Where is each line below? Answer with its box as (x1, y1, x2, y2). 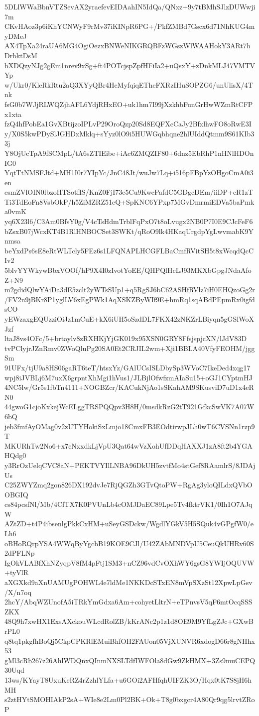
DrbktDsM (4, 50, 37, 60)
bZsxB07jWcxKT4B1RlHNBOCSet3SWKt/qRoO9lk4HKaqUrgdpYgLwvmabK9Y (4, 226, 254, 236)
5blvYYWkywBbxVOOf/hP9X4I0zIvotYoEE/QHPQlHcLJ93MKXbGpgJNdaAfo (4, 265, 252, 275)
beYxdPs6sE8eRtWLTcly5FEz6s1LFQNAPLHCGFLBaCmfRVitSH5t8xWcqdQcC (4, 245, 254, 255)
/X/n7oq (4, 587, 32, 597)
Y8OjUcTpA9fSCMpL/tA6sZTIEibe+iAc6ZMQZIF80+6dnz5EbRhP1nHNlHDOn (4, 147, 254, 158)
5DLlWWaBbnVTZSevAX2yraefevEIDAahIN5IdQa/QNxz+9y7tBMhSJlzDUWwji (4, 1, 256, 11)
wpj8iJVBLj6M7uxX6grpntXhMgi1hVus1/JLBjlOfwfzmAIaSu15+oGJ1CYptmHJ (4, 372, 253, 382)
